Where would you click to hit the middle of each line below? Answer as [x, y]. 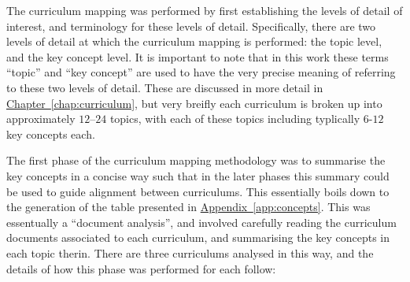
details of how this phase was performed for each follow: [141, 268]
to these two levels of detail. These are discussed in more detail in [165, 87]
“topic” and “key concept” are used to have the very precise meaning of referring [201, 72]
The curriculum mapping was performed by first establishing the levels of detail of [205, 10]
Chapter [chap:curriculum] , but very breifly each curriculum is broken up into [194, 103]
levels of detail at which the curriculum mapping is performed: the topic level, [194, 41]
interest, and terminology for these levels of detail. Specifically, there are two [191, 26]
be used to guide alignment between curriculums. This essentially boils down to [198, 191]
